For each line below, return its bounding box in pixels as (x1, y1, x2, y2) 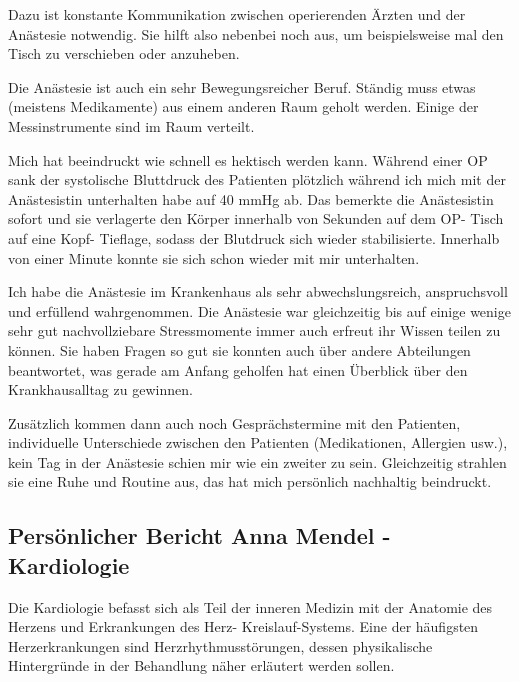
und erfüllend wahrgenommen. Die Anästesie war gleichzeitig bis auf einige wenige (8, 300, 511, 321)
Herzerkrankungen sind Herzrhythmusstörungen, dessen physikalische (8, 635, 433, 656)
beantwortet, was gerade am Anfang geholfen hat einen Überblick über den (8, 359, 468, 380)
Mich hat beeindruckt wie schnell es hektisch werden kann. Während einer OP (8, 149, 488, 170)
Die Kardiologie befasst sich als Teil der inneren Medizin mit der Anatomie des (8, 596, 493, 617)
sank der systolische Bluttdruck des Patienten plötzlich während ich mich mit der (8, 169, 506, 190)
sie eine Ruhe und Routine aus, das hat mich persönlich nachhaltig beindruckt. (8, 471, 492, 492)
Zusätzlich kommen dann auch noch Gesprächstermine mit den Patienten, (8, 412, 461, 433)
